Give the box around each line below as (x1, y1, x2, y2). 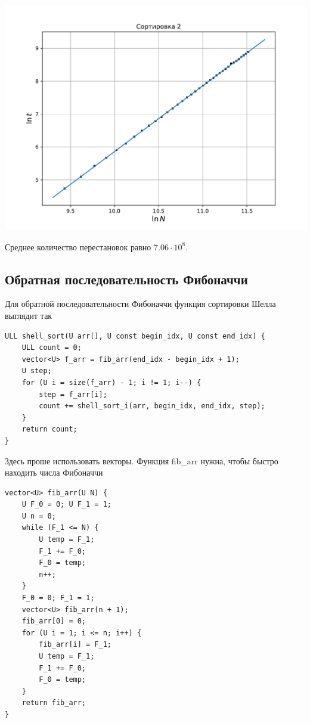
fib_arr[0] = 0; (21, 617, 86, 626)
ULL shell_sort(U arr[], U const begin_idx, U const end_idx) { (5, 331, 265, 340)
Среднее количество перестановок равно (5, 240, 151, 253)
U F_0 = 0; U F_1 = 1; (21, 500, 111, 509)
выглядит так (5, 309, 52, 321)
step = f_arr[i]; (39, 390, 107, 399)
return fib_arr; (21, 699, 86, 708)
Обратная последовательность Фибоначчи (5, 269, 248, 288)
